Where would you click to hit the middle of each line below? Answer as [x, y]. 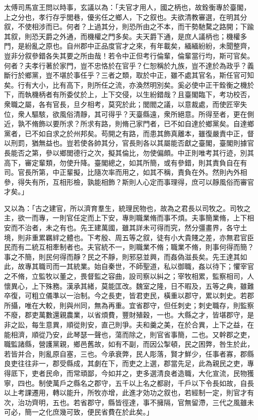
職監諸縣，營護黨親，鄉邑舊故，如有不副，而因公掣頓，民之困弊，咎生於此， [129, 344]
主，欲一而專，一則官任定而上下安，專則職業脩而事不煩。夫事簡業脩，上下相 [129, 218]
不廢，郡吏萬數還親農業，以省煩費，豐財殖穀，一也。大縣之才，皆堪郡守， [126, 315]
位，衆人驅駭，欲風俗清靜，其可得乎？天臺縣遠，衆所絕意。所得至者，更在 [126, 114]
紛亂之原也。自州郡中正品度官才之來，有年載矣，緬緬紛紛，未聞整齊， [139, 46]
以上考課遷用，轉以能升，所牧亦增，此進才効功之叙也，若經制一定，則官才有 [129, 393]
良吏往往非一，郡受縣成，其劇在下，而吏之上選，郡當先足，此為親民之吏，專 [129, 363]
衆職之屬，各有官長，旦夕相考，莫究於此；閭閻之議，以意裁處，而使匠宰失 [126, 104]
